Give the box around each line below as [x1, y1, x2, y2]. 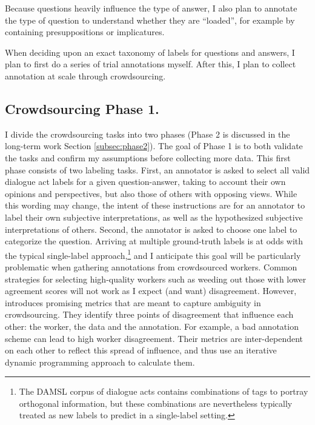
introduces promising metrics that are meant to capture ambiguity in [5, 296, 261, 309]
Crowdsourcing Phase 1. [5, 99, 159, 118]
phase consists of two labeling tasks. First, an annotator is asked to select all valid [5, 163, 310, 176]
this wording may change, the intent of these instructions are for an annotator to [5, 199, 305, 212]
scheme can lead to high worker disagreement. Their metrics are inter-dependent [5, 332, 303, 344]
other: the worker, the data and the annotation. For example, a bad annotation [5, 320, 299, 332]
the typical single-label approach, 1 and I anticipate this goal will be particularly [5, 247, 301, 261]
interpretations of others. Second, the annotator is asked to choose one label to [5, 223, 297, 235]
